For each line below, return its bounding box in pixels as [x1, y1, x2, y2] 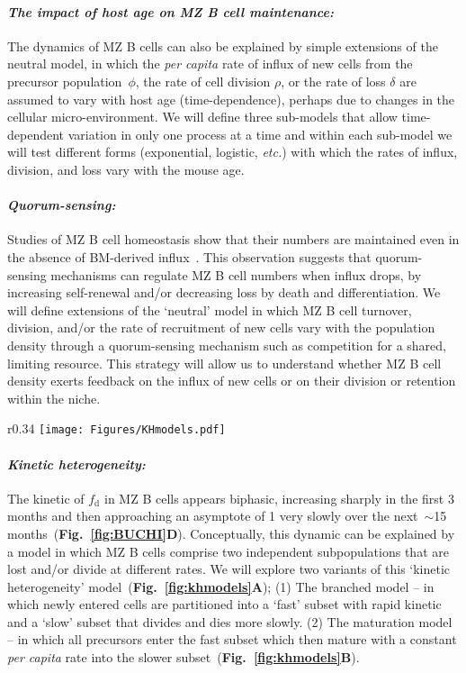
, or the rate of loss [281, 71, 386, 90]
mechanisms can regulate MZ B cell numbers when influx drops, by [50, 265, 422, 284]
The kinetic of [7, 488, 85, 507]
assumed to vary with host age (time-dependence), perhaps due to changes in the [7, 89, 455, 108]
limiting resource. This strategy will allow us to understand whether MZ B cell [7, 353, 442, 372]
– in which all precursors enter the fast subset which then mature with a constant [7, 630, 457, 649]
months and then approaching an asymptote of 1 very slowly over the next [7, 506, 418, 525]
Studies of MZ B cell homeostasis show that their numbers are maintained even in [7, 230, 460, 249]
